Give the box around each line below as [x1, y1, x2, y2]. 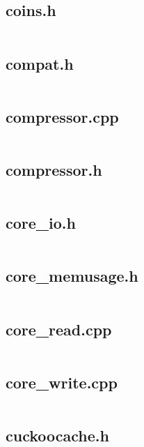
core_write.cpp [6, 371, 118, 393]
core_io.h [6, 212, 76, 234]
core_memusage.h [6, 265, 138, 287]
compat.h [6, 52, 74, 74]
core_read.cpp [6, 318, 112, 340]
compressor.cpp [6, 105, 119, 127]
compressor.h [6, 159, 102, 180]
